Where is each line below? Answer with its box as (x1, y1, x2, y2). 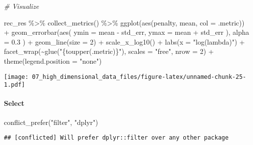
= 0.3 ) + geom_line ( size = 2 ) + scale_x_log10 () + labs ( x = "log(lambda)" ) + (4, 36, 245, 47)
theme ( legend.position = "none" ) (4, 55, 102, 66)
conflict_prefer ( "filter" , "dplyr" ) (4, 117, 98, 127)
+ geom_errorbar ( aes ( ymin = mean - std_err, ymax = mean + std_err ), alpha (4, 27, 249, 37)
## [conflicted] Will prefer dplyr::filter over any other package (4, 134, 229, 142)
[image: (4, 73, 29, 80)
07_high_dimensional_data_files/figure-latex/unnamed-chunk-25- (32, 73, 246, 80)
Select (4, 98, 25, 108)
